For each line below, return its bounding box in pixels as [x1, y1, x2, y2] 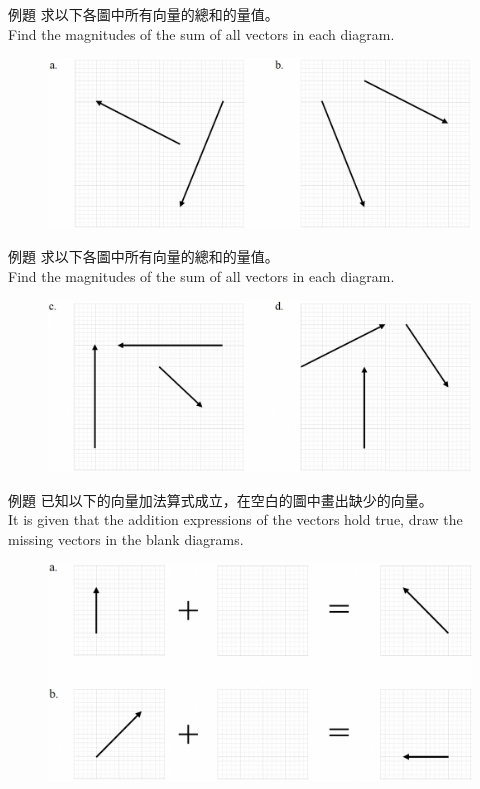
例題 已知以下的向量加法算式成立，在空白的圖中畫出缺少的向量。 [8, 489, 433, 510]
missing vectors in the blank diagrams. [8, 528, 244, 549]
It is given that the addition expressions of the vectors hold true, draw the [8, 509, 463, 530]
